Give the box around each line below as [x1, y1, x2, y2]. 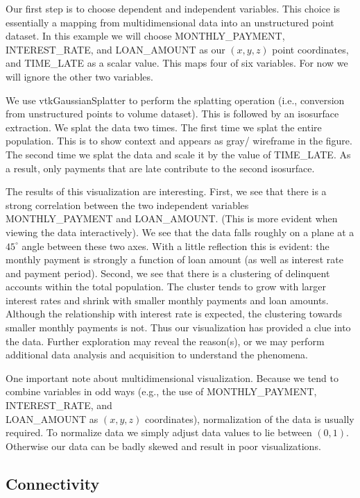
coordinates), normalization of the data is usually [144, 411, 354, 426]
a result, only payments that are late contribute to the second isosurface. [6, 160, 315, 175]
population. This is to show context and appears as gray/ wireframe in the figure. [6, 133, 352, 148]
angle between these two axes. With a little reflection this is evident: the [22, 238, 329, 253]
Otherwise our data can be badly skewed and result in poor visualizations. [6, 438, 321, 453]
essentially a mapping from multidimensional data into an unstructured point [6, 15, 334, 29]
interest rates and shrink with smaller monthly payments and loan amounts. [6, 292, 329, 307]
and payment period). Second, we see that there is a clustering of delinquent [6, 265, 330, 280]
